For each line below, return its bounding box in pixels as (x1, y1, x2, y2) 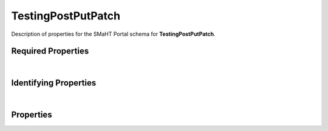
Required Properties (11, 46, 89, 56)
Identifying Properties (11, 78, 97, 88)
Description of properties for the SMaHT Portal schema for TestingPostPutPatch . (11, 30, 216, 38)
